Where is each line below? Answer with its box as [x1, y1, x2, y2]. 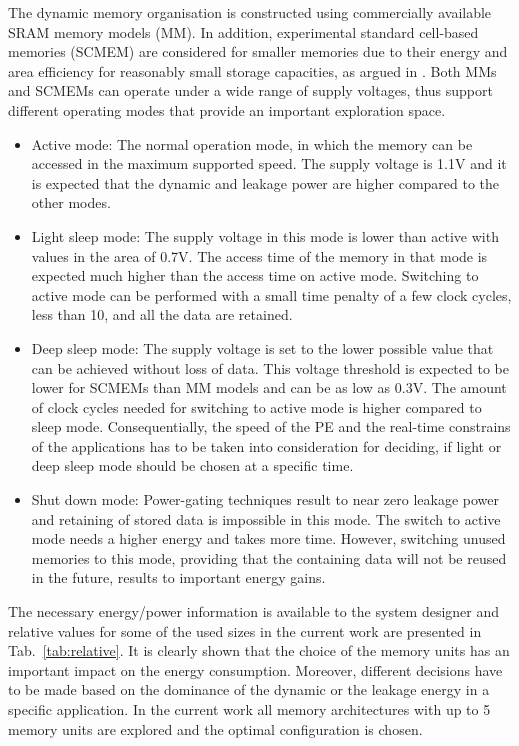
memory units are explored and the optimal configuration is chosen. [8, 718, 423, 739]
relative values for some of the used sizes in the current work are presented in [8, 620, 482, 641]
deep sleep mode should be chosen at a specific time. [31, 455, 354, 476]
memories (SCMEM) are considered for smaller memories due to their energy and [8, 41, 508, 62]
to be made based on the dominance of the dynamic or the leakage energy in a [8, 679, 490, 700]
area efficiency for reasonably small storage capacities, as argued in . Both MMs [8, 60, 497, 81]
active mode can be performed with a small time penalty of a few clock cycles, [31, 284, 512, 305]
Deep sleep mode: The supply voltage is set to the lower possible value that [31, 337, 494, 358]
